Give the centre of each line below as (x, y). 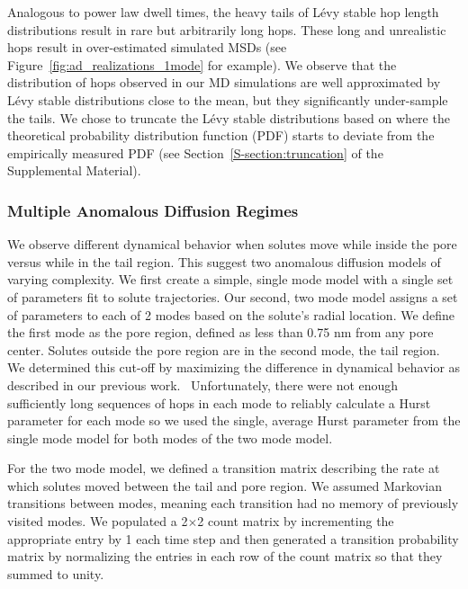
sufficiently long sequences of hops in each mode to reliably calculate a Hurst (219, 402)
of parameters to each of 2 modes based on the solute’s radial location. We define (231, 314)
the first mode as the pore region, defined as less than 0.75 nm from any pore (220, 332)
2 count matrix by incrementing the (296, 521)
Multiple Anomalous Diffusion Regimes (153, 210)
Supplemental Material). (74, 170)
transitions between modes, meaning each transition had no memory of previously (233, 503)
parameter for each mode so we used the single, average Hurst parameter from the (234, 420)
